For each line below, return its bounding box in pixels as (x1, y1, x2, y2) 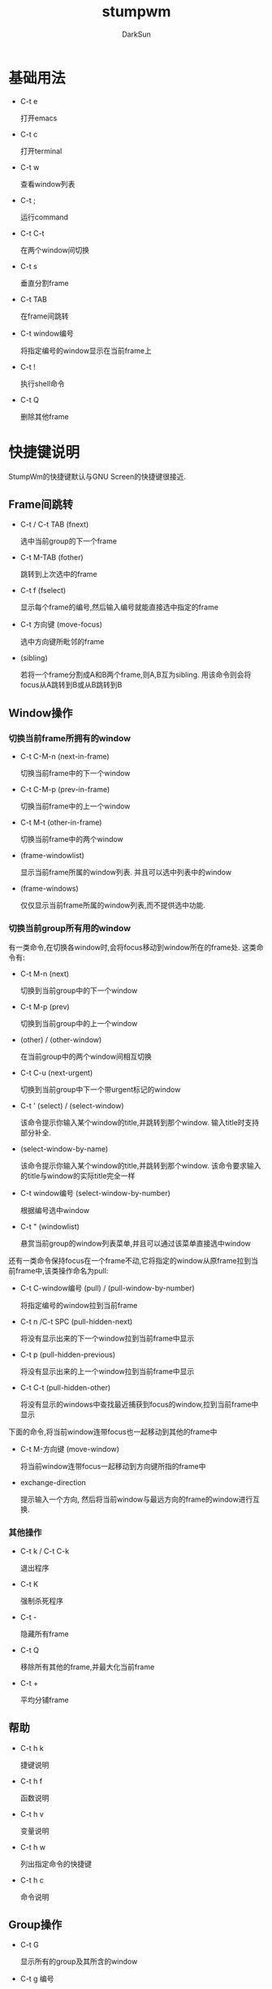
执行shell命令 (19, 379, 65, 388)
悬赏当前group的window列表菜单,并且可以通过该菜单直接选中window (19, 1238, 252, 1249)
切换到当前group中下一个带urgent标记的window (19, 1085, 181, 1094)
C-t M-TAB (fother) (19, 552, 84, 562)
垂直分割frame (19, 278, 69, 288)
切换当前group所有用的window (8, 923, 132, 934)
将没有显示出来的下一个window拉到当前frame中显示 (19, 1333, 195, 1343)
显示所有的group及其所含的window (19, 1956, 138, 1966)
